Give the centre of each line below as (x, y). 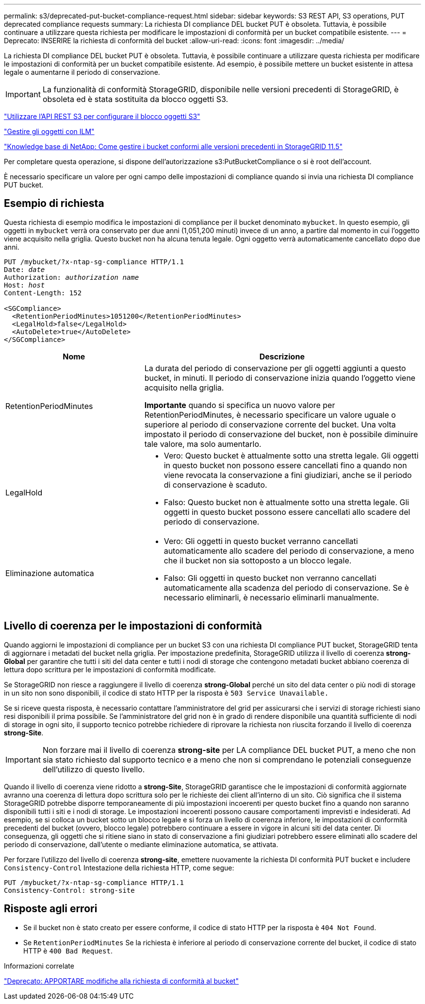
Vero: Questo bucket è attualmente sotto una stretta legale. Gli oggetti (291, 455)
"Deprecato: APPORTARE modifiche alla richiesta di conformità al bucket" (121, 981)
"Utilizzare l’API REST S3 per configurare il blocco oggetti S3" (102, 116)
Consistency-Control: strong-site (69, 890)
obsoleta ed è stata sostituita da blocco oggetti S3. (135, 99)
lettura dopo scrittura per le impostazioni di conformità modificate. (110, 669)
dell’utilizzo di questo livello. (94, 769)
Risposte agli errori (51, 909)
